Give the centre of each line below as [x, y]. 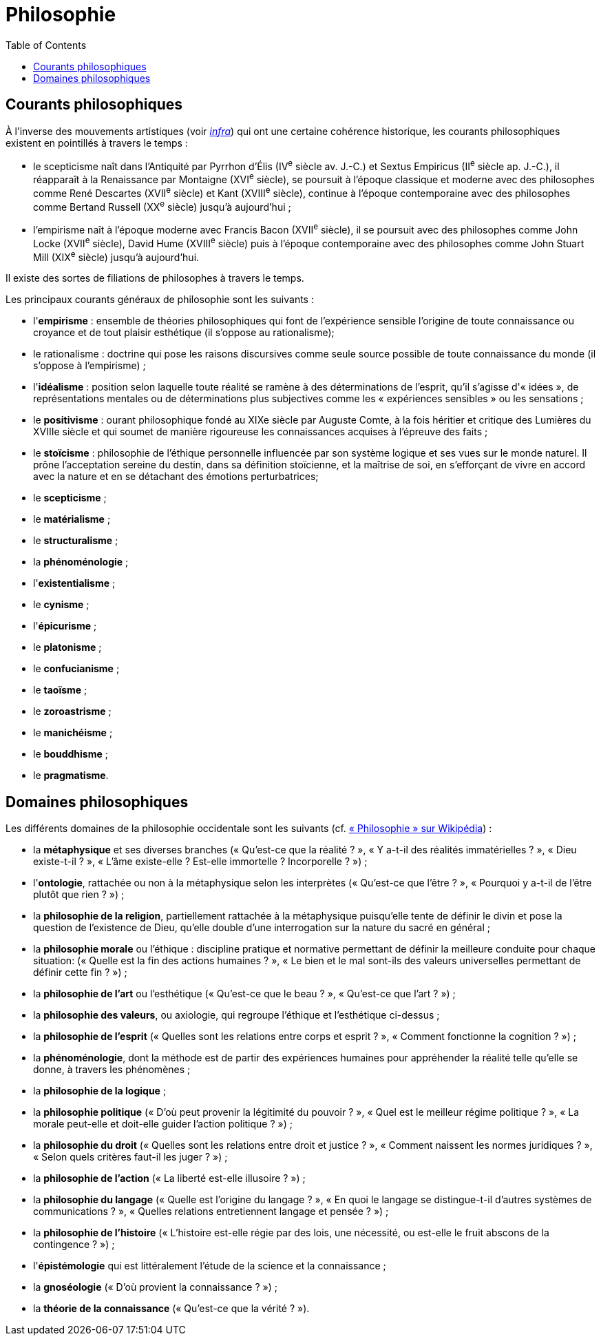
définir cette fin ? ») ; [80, 973]
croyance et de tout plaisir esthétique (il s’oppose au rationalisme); [184, 333]
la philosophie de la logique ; [100, 1091]
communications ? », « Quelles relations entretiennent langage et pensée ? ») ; [211, 1212]
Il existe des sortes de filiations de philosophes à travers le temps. [155, 278]
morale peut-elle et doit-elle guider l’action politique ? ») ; [163, 1124]
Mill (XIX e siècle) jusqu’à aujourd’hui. [116, 256]
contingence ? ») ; [74, 1245]
